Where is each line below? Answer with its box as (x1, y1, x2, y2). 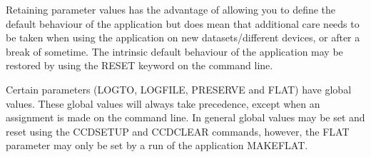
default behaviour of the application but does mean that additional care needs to (6, 16, 360, 31)
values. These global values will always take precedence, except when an (6, 96, 320, 111)
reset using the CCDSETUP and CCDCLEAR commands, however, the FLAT (6, 123, 350, 138)
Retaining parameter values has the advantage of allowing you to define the (6, 2, 336, 16)
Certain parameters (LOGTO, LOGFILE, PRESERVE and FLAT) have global (6, 81, 352, 96)
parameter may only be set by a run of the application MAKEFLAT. (6, 138, 308, 153)
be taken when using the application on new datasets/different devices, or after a (6, 30, 360, 45)
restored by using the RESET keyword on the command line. (6, 58, 273, 73)
